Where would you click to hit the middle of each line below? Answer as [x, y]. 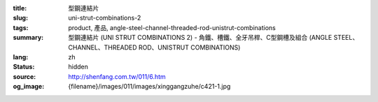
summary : [28, 38]
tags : [21, 27]
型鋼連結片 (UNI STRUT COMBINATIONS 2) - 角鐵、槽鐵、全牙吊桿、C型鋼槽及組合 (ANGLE [200, 38]
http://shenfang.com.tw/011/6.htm [117, 76]
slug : [20, 18]
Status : [24, 67]
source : [24, 76]
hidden [78, 67]
